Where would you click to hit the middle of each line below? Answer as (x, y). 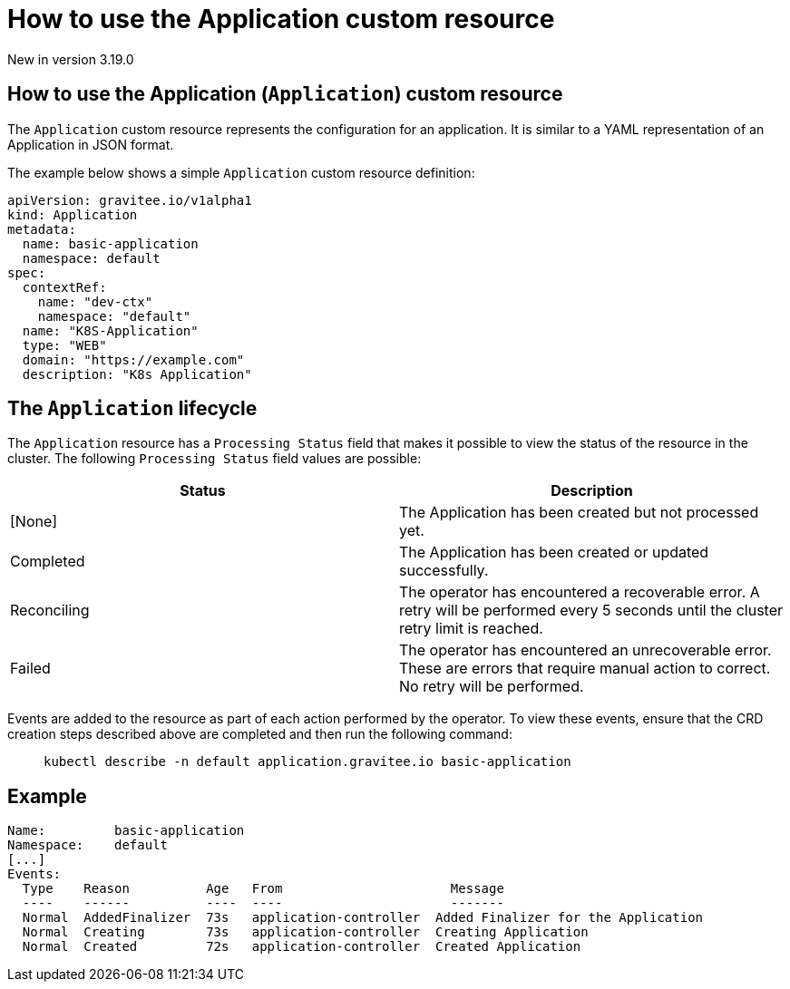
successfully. (444, 571)
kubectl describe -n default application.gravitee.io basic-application (307, 762)
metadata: (42, 229)
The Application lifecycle (132, 409)
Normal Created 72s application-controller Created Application (302, 947)
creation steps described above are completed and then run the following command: (260, 734)
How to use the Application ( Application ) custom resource (285, 94)
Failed (30, 669)
